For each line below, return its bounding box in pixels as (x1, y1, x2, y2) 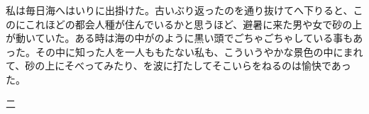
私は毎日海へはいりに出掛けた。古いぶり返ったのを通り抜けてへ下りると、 (6, 3, 353, 17)
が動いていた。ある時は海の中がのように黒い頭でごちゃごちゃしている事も (6, 30, 353, 45)
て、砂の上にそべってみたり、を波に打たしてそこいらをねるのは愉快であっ (6, 58, 351, 73)
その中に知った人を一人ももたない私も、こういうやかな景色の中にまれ (35, 44, 363, 59)
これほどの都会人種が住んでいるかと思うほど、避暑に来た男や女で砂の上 (25, 16, 363, 31)
